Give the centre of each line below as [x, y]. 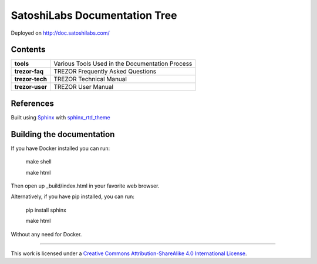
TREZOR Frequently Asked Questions [105, 72]
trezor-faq [29, 72]
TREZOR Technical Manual [90, 79]
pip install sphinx [46, 210]
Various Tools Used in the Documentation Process [123, 64]
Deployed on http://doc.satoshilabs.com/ [60, 33]
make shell [39, 162]
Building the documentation [63, 134]
